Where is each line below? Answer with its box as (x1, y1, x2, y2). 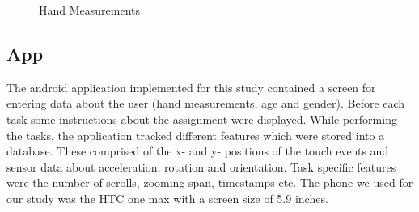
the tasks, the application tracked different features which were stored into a (6, 126, 385, 143)
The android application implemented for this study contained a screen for (6, 78, 376, 95)
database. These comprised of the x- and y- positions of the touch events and (6, 142, 389, 159)
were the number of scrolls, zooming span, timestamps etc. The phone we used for (6, 174, 413, 191)
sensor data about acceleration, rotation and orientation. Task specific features (6, 158, 396, 175)
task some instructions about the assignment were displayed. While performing (6, 110, 397, 127)
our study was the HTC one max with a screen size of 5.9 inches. (6, 189, 328, 206)
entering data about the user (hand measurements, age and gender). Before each (6, 95, 405, 112)
